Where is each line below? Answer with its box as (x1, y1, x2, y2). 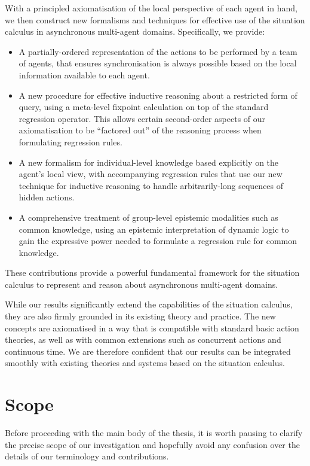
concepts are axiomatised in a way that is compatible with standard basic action (5, 321, 299, 334)
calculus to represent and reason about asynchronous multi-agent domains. (5, 278, 278, 290)
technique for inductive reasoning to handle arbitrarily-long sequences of (19, 179, 284, 191)
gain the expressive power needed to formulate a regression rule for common (19, 234, 297, 247)
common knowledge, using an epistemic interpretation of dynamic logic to (19, 223, 289, 235)
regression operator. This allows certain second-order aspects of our (19, 112, 266, 124)
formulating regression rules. (19, 135, 122, 148)
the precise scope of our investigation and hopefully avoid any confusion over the (5, 438, 300, 450)
